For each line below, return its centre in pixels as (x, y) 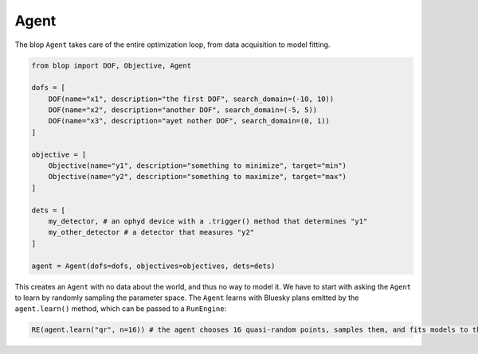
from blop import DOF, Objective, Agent (111, 65)
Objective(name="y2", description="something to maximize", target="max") (197, 177)
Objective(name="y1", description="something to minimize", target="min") (197, 166)
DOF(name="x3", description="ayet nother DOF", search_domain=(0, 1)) (189, 121)
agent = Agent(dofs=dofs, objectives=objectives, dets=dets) (153, 266)
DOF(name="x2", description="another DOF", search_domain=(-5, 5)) (183, 110)
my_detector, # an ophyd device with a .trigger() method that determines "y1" (208, 222)
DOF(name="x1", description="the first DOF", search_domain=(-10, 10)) (191, 99)
